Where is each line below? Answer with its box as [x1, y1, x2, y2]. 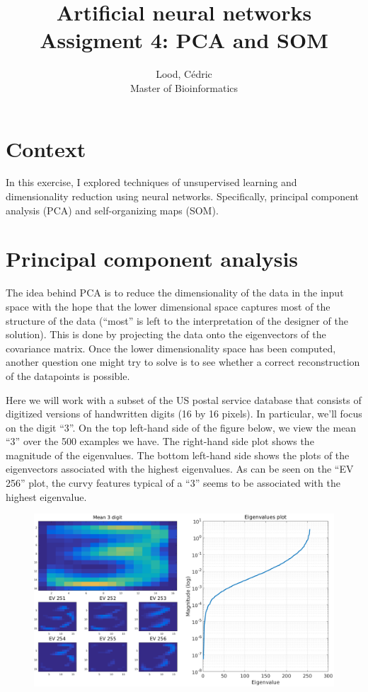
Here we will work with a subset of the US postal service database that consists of [6, 392, 362, 407]
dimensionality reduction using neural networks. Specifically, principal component [6, 189, 360, 204]
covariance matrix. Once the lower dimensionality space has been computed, [6, 340, 336, 355]
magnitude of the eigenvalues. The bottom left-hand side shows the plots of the [6, 447, 350, 462]
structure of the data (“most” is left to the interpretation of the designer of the [6, 313, 348, 328]
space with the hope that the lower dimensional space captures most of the [6, 299, 330, 313]
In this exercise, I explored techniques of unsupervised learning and [6, 175, 297, 190]
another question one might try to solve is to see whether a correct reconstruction [6, 354, 360, 369]
